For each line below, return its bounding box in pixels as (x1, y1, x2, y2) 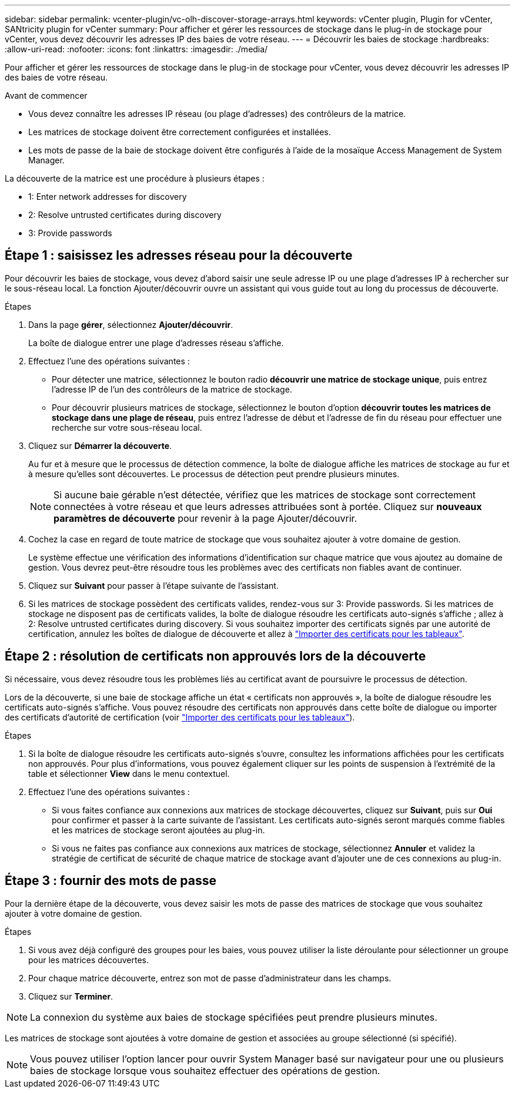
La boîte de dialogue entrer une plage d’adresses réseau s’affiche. (28, 337, 284, 348)
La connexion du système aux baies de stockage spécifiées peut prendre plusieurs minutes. (30, 1011, 437, 1023)
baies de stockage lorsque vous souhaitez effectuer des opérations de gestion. (30, 1064, 380, 1077)
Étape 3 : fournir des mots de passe (5, 873, 217, 889)
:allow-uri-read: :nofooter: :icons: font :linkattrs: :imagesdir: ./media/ (5, 44, 268, 54)
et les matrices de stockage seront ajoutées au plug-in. (52, 824, 265, 835)
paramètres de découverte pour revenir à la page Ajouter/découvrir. (53, 512, 357, 524)
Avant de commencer (5, 90, 88, 100)
